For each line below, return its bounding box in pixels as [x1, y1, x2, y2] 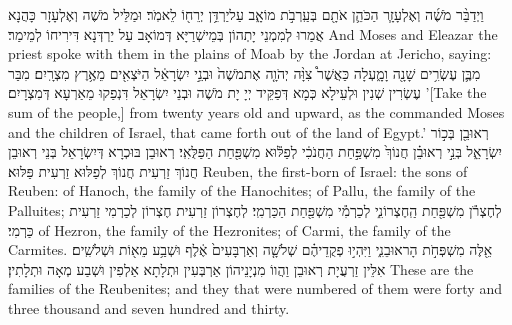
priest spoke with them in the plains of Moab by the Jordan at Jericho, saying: [8, 43, 492, 64]
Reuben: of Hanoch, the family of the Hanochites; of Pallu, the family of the [8, 180, 476, 201]
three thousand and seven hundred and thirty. [8, 297, 290, 318]
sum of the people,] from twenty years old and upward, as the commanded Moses [8, 101, 505, 122]
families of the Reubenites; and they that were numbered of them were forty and [8, 278, 502, 299]
